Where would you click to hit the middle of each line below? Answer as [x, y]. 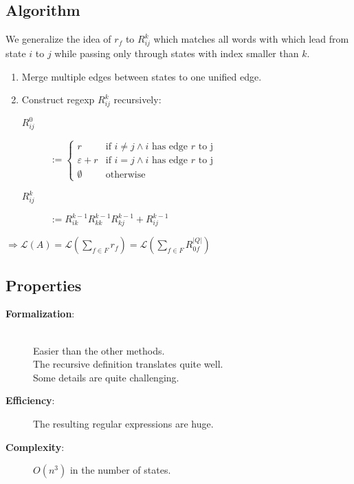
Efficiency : [30, 400]
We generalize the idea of [58, 39]
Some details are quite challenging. [106, 377]
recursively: [137, 99]
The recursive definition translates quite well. [128, 364]
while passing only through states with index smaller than [177, 53]
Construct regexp [58, 99]
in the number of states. [120, 470]
